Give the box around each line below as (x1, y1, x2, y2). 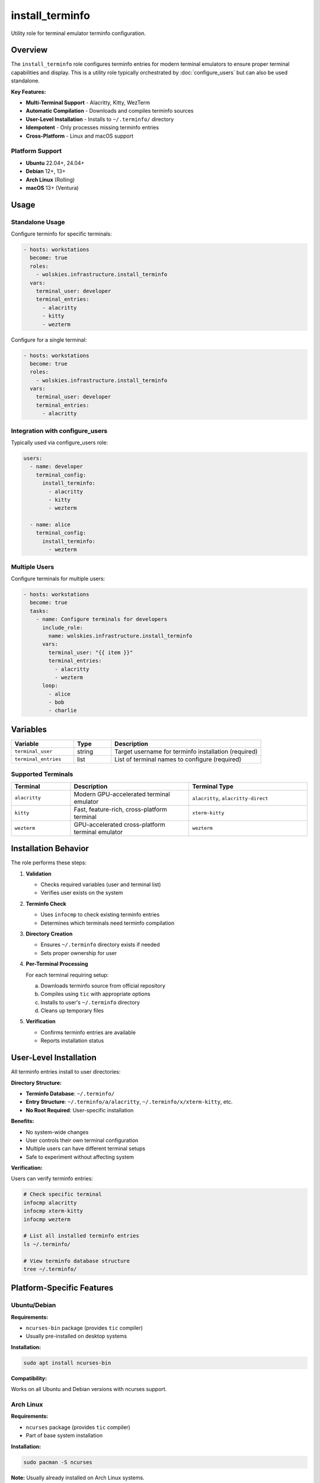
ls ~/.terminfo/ (23, 1240, 71, 1247)
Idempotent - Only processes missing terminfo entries (25, 124, 159, 131)
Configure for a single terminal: (11, 336, 87, 343)
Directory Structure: (11, 1079, 62, 1086)
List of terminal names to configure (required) (114, 755, 242, 763)
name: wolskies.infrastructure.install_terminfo (48, 632, 193, 639)
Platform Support (11, 147, 62, 155)
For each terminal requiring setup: (25, 971, 109, 978)
